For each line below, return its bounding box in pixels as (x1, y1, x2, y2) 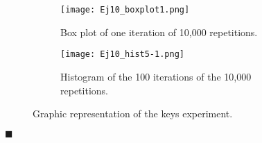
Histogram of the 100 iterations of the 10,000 (60, 69, 252, 83)
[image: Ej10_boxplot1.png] (60, 5, 190, 15)
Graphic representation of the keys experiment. (33, 106, 233, 121)
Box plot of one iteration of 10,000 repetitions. (60, 24, 258, 39)
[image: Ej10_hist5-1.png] (60, 49, 184, 60)
